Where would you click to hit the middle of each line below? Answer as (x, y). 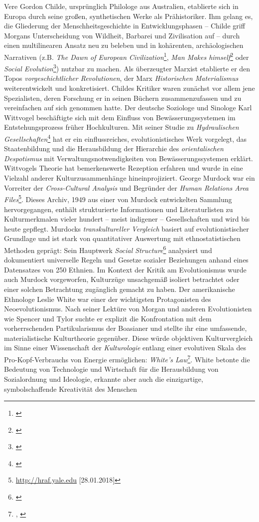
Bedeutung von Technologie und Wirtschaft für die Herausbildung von (111, 369)
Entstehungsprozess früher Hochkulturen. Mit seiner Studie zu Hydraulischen (122, 127)
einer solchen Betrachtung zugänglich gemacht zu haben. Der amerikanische (120, 289)
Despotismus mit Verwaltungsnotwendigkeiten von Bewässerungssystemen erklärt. (129, 158)
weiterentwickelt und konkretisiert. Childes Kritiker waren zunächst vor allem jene (129, 88)
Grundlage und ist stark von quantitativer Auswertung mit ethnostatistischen (122, 238)
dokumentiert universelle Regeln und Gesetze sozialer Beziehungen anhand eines (126, 260)
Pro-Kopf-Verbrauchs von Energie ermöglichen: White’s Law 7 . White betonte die (127, 359)
